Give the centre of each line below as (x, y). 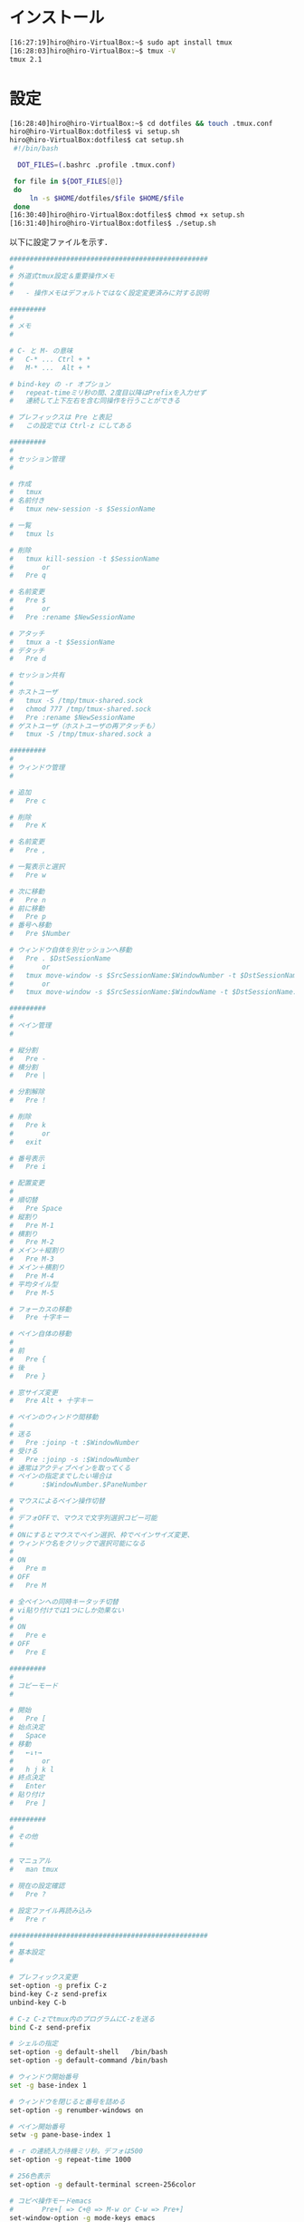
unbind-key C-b (38, 2003)
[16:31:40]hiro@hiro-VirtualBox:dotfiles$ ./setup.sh (113, 224)
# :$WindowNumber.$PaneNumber (78, 1485)
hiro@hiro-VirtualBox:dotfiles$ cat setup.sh (96, 141)
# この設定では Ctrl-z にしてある (71, 426)
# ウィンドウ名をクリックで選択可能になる (78, 1543)
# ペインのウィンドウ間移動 (54, 1418)
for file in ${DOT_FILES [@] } (68, 181)
